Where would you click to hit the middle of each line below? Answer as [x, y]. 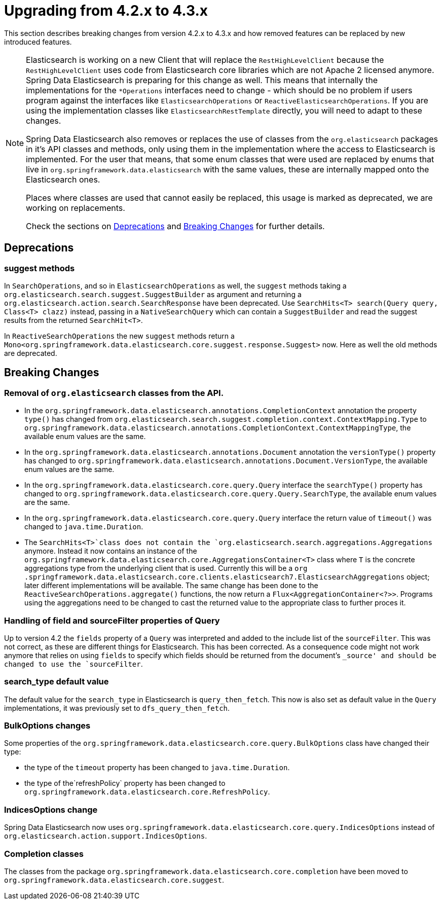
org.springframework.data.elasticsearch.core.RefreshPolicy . [147, 792]
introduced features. [38, 42]
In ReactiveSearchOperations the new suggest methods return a [119, 336]
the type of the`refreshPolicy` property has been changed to [125, 783]
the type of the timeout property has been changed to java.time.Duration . [157, 768]
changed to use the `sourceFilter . [73, 664]
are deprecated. [31, 353]
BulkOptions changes [47, 726]
